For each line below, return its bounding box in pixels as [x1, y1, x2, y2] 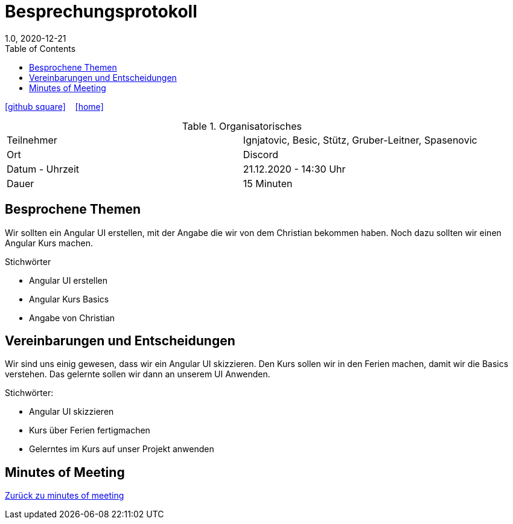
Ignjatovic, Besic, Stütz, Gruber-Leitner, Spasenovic [243, 133, 477, 146]
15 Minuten [243, 177, 293, 190]
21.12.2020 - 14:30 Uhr [243, 162, 346, 175]
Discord [243, 148, 278, 161]
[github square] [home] [5, 101, 104, 112]
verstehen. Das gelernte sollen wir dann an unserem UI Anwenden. [5, 369, 270, 380]
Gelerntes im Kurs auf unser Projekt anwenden [29, 444, 214, 455]
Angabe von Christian [29, 312, 115, 323]
